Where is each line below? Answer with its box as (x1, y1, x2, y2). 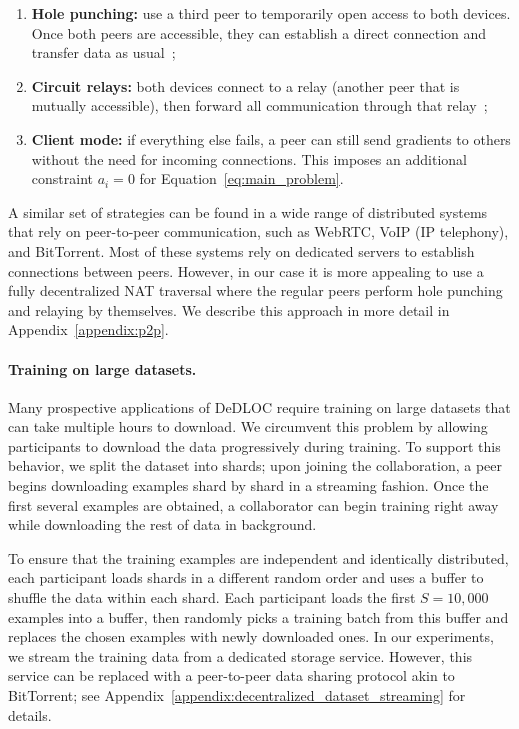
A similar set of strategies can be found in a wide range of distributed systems (8, 201, 488, 222)
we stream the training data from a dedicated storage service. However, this (8, 645, 473, 666)
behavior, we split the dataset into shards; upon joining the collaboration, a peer (8, 455, 503, 476)
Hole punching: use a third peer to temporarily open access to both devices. (31, 3, 511, 23)
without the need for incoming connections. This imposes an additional (31, 148, 467, 169)
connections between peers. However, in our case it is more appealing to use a (8, 260, 484, 281)
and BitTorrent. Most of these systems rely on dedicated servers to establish (8, 240, 475, 261)
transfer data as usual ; (31, 42, 176, 63)
